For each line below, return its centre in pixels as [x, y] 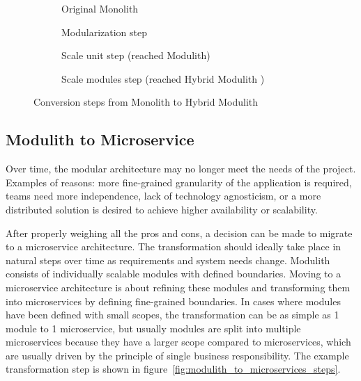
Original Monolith [100, 8]
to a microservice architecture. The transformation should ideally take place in [174, 246]
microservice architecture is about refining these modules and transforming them [178, 287]
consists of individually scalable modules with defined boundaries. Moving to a [174, 274]
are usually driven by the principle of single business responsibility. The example [177, 355]
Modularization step [105, 32]
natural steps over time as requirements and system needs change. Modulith [168, 260]
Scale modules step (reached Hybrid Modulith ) [163, 78]
